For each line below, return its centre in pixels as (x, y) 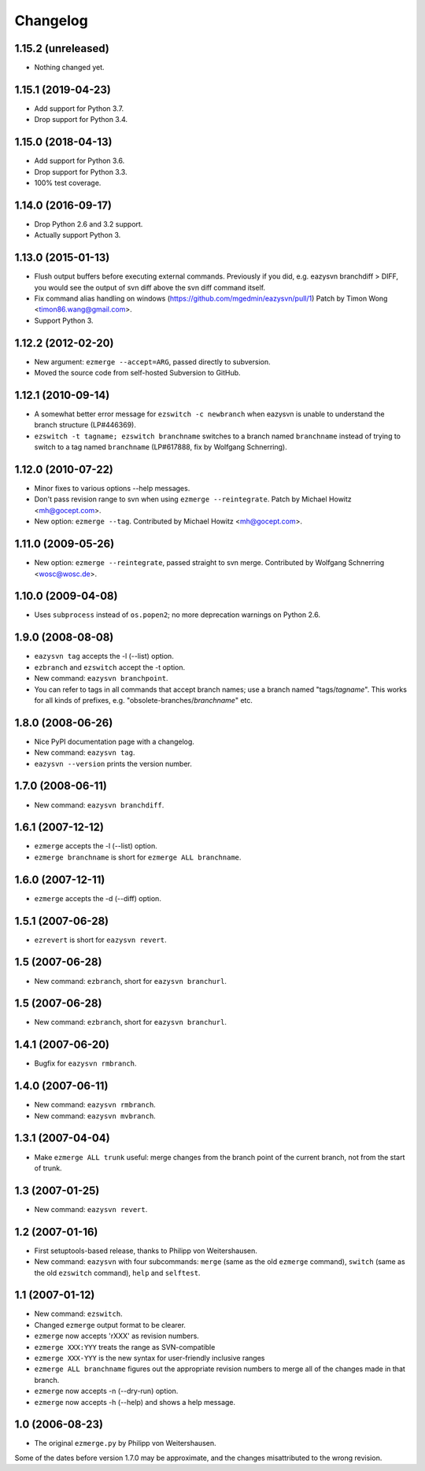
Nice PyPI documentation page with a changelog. (114, 741)
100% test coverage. (68, 183)
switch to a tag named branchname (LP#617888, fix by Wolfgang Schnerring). (161, 447)
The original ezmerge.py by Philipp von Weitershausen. (125, 1443)
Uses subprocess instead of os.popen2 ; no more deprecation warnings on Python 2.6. (177, 615)
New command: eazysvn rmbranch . (95, 1105)
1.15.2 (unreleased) (62, 48)
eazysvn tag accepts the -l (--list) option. (104, 656)
